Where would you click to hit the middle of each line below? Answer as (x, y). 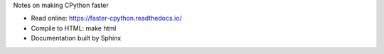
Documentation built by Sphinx (76, 38)
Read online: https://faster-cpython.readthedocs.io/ (106, 18)
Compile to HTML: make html (74, 28)
